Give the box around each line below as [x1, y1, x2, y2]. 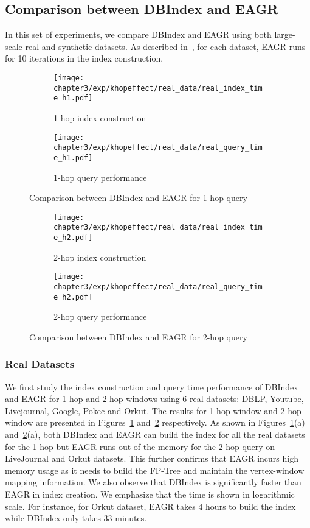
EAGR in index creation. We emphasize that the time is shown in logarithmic [5, 487, 295, 500]
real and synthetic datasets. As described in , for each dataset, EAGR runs [25, 40, 306, 52]
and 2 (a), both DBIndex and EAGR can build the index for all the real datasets [5, 428, 305, 441]
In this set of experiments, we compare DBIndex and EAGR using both [5, 28, 272, 41]
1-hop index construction [53, 111, 146, 124]
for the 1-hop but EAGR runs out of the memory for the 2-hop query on [5, 440, 275, 452]
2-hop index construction [53, 250, 146, 263]
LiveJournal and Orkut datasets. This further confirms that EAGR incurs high [5, 452, 298, 465]
